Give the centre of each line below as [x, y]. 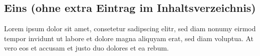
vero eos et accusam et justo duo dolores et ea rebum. [86, 48]
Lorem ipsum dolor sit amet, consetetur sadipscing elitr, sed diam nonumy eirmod [130, 28]
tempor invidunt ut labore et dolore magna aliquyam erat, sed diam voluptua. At [129, 38]
